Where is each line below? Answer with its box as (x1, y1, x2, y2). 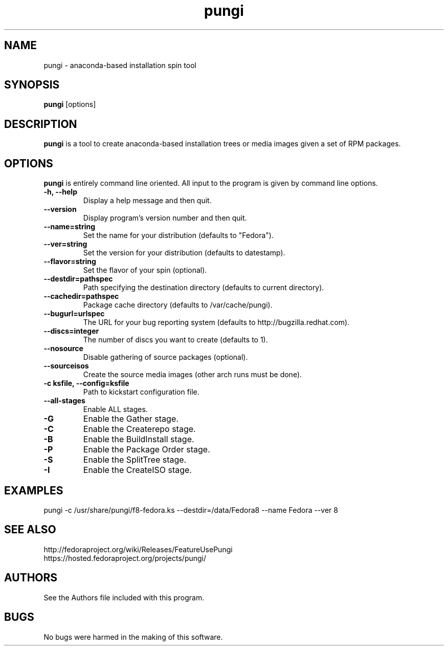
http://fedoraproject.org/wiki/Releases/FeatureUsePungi (43, 545, 233, 554)
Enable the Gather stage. (83, 414, 178, 424)
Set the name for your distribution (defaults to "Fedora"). (83, 231, 274, 240)
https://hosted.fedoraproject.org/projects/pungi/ (43, 553, 207, 562)
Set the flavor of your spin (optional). (83, 266, 207, 275)
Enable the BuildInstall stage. (83, 434, 194, 445)
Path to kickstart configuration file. (83, 387, 199, 397)
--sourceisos (43, 361, 89, 371)
